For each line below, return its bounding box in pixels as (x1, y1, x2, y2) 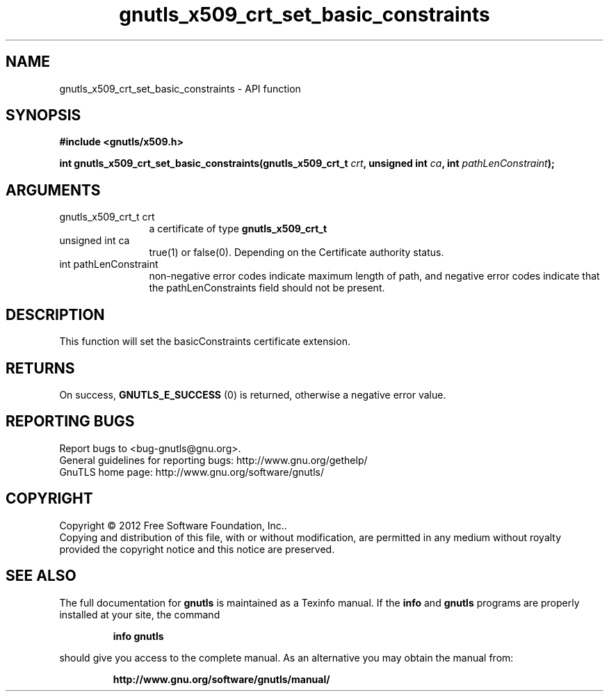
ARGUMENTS (6, 181, 101, 199)
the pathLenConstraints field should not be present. (149, 282, 385, 294)
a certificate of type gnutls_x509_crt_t (149, 223, 327, 235)
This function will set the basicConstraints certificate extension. (59, 335, 350, 348)
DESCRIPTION (6, 305, 105, 323)
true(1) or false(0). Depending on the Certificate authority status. (149, 246, 444, 259)
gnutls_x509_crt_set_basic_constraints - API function (59, 82, 301, 95)
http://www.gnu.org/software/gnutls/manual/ (113, 673, 330, 685)
